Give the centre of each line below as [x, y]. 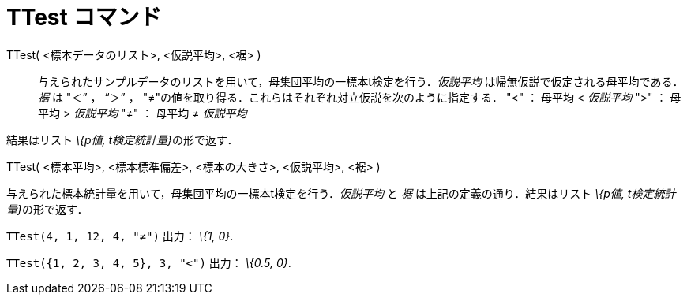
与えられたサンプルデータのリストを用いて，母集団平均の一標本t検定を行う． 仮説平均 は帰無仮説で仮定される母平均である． [361, 81]
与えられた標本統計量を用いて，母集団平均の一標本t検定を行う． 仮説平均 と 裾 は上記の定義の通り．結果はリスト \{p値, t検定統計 [341, 193]
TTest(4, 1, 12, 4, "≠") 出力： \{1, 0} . [120, 236]
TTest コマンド [84, 17]
